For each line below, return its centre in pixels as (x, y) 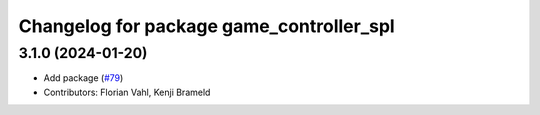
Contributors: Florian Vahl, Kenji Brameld (127, 92)
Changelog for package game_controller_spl (206, 26)
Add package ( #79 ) (83, 78)
